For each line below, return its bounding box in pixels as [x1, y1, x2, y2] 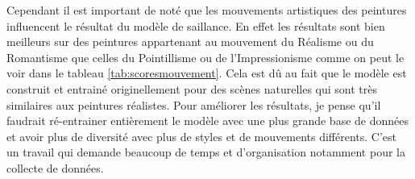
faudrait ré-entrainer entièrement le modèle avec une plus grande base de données [6, 112, 409, 129]
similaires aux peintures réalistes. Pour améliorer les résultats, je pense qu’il [6, 96, 381, 113]
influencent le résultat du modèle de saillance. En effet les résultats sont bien [6, 17, 385, 34]
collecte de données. [6, 159, 104, 176]
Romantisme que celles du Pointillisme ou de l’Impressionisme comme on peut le [6, 48, 405, 65]
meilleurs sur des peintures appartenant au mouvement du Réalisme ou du [6, 33, 374, 50]
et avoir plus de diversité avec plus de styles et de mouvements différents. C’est [6, 127, 397, 144]
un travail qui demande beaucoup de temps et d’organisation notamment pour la [6, 144, 405, 160]
